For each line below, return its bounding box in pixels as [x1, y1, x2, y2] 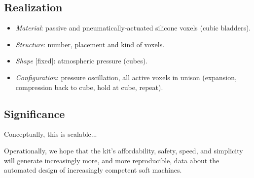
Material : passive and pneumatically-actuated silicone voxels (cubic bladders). [15, 23, 251, 33]
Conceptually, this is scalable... [4, 129, 97, 139]
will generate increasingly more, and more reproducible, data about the [4, 155, 219, 165]
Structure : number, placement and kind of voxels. [15, 39, 165, 49]
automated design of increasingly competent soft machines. [4, 165, 182, 175]
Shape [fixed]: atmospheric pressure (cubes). [15, 56, 148, 66]
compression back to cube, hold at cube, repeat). [15, 82, 163, 92]
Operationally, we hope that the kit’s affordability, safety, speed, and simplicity [4, 145, 243, 155]
